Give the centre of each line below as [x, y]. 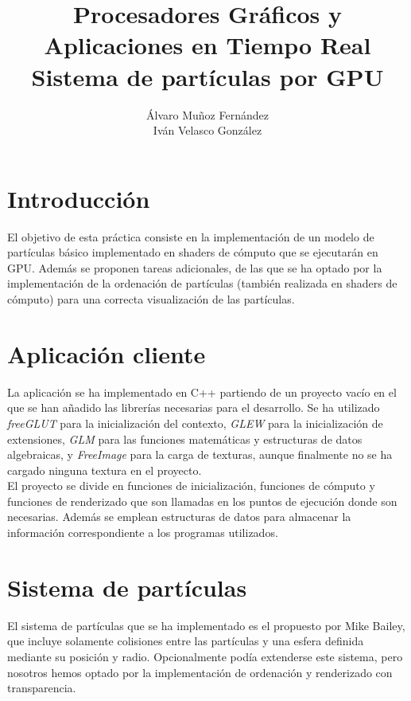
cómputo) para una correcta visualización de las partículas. [151, 299]
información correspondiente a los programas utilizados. [143, 533]
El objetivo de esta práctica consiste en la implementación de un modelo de [191, 236]
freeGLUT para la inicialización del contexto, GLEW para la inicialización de [195, 423]
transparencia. [42, 688]
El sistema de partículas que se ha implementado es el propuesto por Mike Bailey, [206, 625]
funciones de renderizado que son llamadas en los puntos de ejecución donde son [202, 501]
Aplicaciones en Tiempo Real [207, 45]
